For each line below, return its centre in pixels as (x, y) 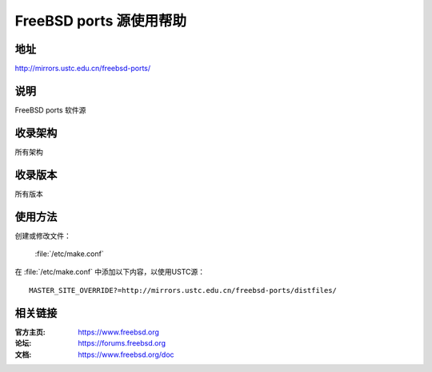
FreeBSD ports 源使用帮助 (101, 21)
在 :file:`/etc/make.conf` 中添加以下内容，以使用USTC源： (110, 272)
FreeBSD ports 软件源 (50, 110)
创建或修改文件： (43, 235)
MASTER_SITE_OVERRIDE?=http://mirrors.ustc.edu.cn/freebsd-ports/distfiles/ (183, 290)
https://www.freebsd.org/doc (126, 354)
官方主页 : (30, 332)
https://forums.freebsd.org (122, 343)
